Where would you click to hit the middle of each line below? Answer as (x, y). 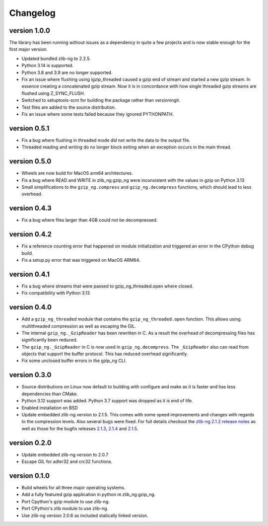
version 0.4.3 (30, 208)
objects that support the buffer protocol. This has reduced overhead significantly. (105, 354)
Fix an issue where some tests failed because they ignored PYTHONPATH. (98, 114)
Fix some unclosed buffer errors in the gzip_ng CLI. (74, 361)
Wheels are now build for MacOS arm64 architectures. (77, 173)
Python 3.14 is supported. (48, 66)
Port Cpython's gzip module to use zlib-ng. (66, 501)
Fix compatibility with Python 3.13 (56, 293)
